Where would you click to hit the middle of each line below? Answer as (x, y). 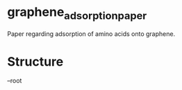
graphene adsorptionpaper (77, 13)
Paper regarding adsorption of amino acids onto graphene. (91, 34)
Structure (35, 61)
